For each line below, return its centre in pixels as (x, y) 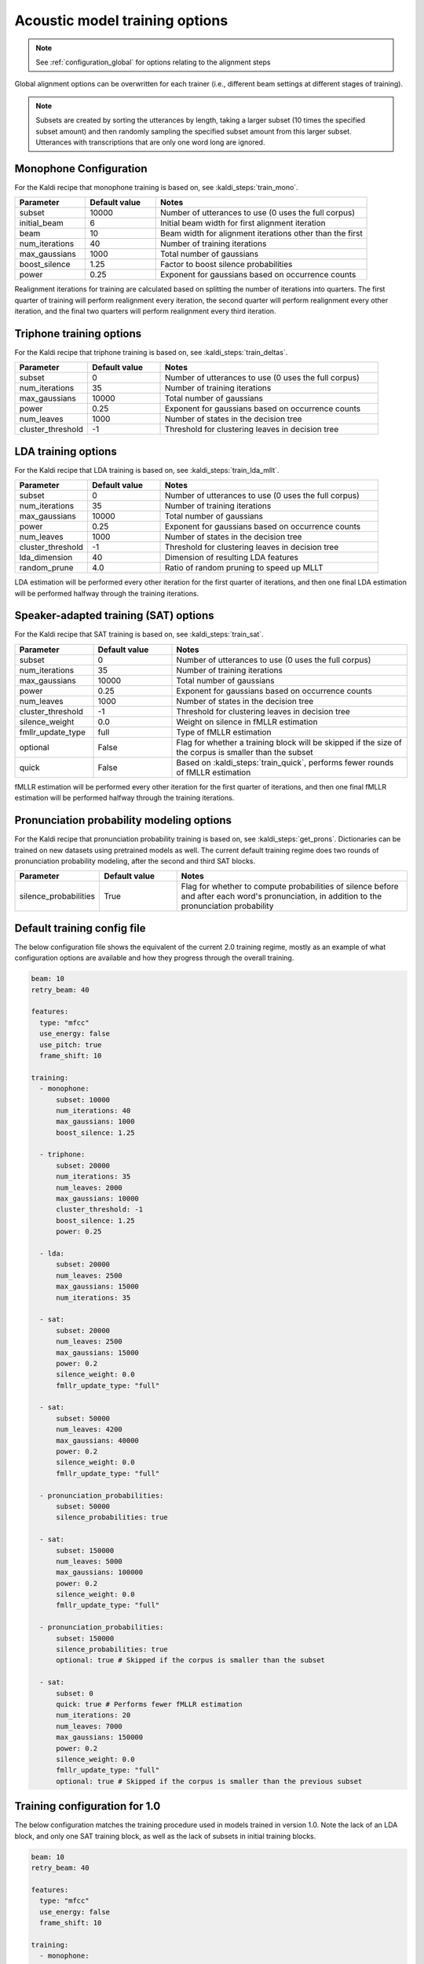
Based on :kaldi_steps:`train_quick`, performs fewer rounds (285, 762)
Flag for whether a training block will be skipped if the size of (289, 742)
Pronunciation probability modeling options (123, 821)
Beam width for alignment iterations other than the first (261, 233)
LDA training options (66, 451)
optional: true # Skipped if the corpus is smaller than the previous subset (209, 1781)
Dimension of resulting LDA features (231, 558)
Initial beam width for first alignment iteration (243, 223)
